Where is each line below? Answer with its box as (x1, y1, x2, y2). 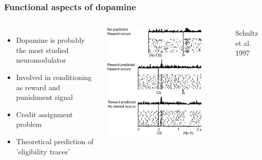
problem (16, 119, 42, 129)
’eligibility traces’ (16, 146, 70, 156)
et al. (235, 37, 251, 48)
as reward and (16, 82, 60, 92)
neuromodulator (16, 55, 66, 65)
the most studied (16, 44, 69, 55)
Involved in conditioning (16, 72, 92, 82)
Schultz (235, 28, 258, 38)
